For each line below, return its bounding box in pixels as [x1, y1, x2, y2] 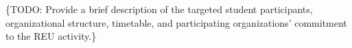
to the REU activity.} [5, 29, 97, 43]
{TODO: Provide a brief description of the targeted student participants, [5, 2, 313, 16]
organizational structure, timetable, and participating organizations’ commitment [5, 15, 347, 29]
